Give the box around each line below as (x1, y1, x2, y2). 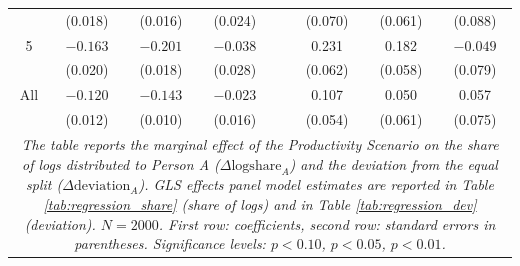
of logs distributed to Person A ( (22, 153, 220, 174)
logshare (231, 158, 282, 173)
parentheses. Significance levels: (74, 233, 266, 254)
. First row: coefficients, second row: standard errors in (158, 213, 496, 234)
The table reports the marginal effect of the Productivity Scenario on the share (21, 133, 499, 154)
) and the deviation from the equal (289, 153, 498, 174)
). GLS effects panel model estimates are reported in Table (138, 174, 494, 195)
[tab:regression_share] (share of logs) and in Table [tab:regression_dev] (43, 193, 477, 214)
